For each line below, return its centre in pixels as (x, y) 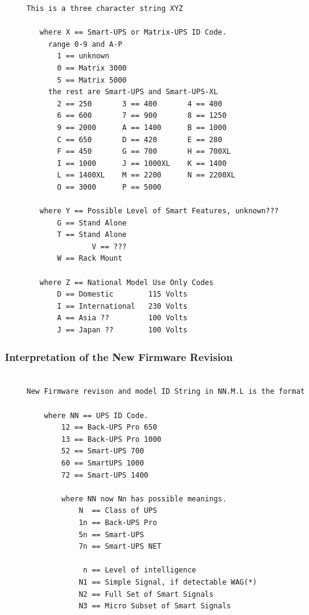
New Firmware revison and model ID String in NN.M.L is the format (165, 392)
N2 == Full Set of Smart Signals (146, 594)
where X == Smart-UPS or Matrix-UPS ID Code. (133, 33)
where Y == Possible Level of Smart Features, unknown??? (159, 211)
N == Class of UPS (118, 511)
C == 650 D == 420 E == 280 (139, 139)
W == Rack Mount (90, 259)
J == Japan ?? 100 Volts (122, 330)
